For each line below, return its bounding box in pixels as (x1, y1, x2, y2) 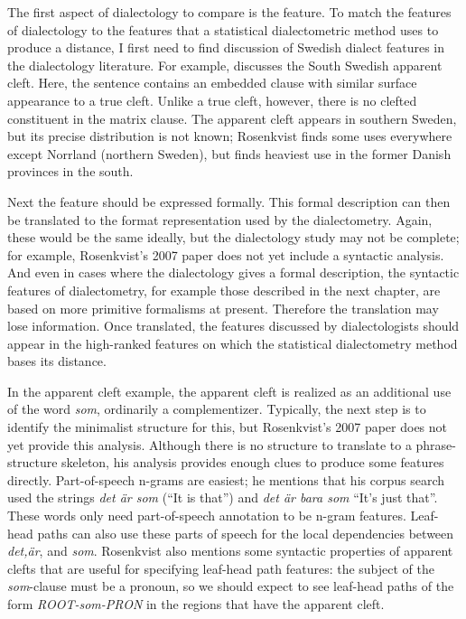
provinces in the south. (7, 162, 134, 181)
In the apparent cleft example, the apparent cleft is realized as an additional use (7, 381, 452, 400)
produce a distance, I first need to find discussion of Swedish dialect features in (7, 38, 445, 57)
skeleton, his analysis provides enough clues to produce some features (61, 453, 444, 472)
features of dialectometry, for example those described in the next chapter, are (7, 280, 441, 299)
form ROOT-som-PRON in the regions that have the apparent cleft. (7, 595, 385, 613)
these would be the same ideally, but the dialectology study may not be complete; (7, 228, 460, 247)
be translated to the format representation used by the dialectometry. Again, (7, 210, 433, 229)
